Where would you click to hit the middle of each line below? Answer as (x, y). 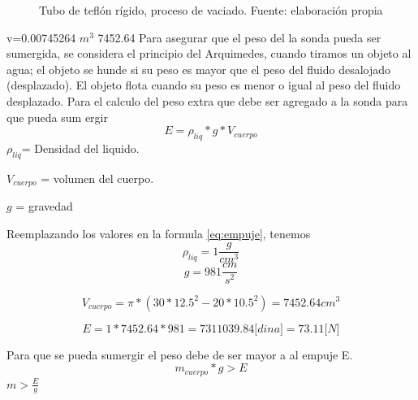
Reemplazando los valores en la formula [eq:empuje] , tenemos (159, 233)
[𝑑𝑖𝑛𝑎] (269, 329)
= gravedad (44, 206)
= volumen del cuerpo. (97, 178)
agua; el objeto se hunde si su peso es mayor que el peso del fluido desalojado (199, 69)
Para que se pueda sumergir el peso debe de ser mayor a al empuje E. (180, 354)
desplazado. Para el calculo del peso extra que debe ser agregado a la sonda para (207, 100)
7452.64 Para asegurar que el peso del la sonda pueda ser (239, 37)
